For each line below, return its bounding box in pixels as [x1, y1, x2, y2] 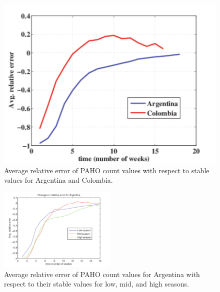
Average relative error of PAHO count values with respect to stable [4, 165, 209, 175]
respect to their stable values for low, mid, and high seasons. [4, 279, 189, 289]
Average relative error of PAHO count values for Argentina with [4, 269, 200, 279]
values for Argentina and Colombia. [4, 175, 113, 185]
